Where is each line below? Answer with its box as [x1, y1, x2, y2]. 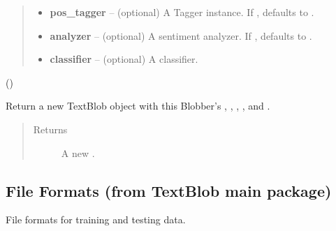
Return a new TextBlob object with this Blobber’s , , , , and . [6, 98, 270, 113]
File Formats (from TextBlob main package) [6, 179, 332, 201]
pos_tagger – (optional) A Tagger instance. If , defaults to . [50, 5, 314, 19]
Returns [33, 121, 68, 136]
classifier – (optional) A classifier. [50, 52, 198, 66]
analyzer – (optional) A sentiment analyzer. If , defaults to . [50, 28, 312, 43]
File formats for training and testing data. [6, 212, 186, 227]
